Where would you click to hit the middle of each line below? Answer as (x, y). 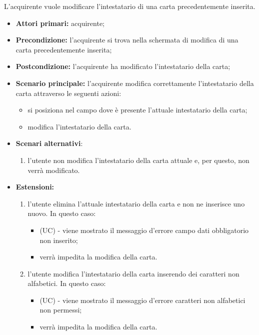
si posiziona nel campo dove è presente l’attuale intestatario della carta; (137, 110)
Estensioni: (35, 187)
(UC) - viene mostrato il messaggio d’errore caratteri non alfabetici (142, 300)
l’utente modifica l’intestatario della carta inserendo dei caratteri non (133, 273)
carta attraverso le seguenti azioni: (68, 93)
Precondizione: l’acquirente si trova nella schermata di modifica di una (127, 40)
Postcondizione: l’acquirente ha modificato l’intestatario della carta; (123, 66)
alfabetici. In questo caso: (67, 283)
